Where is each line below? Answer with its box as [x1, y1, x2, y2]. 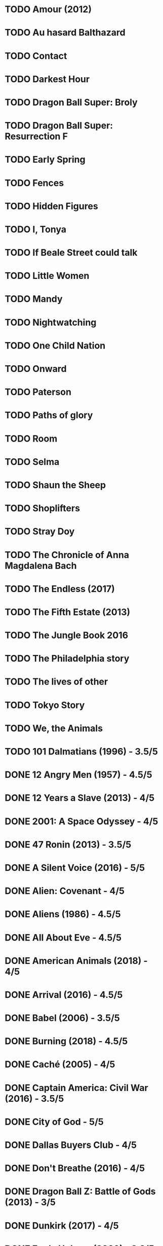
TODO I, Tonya [5, 224, 67, 235]
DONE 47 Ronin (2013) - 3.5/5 [5, 838, 132, 850]
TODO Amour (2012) [5, 4, 92, 15]
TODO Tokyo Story [5, 699, 85, 711]
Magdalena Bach [5, 560, 77, 571]
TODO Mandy [5, 293, 63, 305]
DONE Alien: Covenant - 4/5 [5, 885, 125, 897]
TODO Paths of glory [5, 410, 93, 421]
